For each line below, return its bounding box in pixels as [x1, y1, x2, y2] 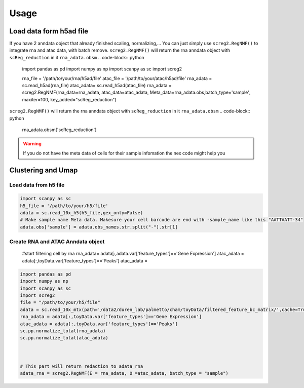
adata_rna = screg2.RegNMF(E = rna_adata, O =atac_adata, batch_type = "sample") [20, 370, 229, 376]
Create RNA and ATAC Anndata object [9, 238, 105, 245]
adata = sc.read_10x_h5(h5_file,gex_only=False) [20, 210, 143, 216]
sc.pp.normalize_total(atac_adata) [20, 335, 108, 341]
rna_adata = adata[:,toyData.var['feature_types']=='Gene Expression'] [20, 314, 202, 320]
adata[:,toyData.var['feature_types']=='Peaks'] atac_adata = [22, 257, 148, 263]
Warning [23, 141, 42, 147]
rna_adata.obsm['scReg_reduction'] [22, 127, 97, 133]
